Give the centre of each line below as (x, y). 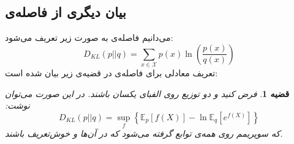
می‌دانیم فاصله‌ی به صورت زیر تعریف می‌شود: (89, 38)
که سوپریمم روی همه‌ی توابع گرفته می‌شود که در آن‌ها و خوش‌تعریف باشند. (144, 133)
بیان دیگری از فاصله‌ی (66, 12)
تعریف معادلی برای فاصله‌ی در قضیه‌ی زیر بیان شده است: (111, 73)
